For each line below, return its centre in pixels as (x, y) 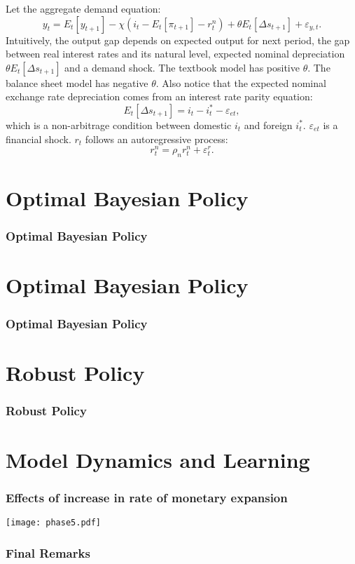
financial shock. (39, 139)
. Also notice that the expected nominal (241, 82)
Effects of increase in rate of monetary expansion (147, 497)
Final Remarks (48, 552)
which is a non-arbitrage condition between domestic (119, 125)
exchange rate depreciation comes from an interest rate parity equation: (159, 96)
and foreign (268, 125)
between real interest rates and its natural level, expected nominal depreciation (175, 54)
